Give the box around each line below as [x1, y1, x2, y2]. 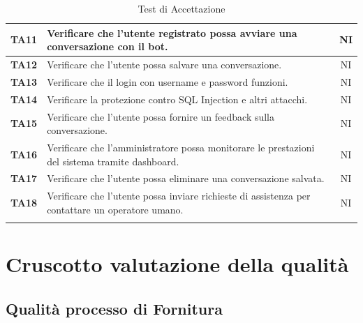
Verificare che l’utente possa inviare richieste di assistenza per [47, 188, 311, 203]
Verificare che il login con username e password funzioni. [47, 74, 288, 89]
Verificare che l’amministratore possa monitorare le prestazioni [47, 140, 315, 154]
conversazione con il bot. [47, 39, 168, 54]
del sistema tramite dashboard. [47, 153, 179, 168]
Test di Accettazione [138, 1, 225, 15]
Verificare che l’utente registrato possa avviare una [47, 25, 297, 40]
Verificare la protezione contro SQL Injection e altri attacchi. [47, 91, 308, 106]
